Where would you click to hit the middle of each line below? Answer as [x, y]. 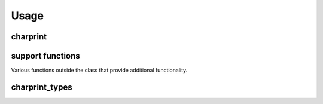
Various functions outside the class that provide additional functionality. [99, 70]
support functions [45, 56]
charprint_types [42, 87]
